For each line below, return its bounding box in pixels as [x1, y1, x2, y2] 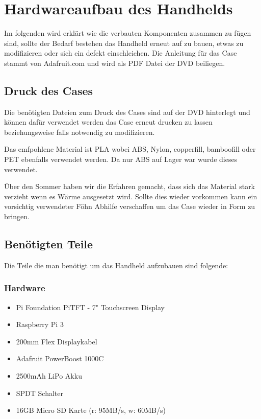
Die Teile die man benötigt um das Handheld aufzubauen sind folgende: [4, 260, 228, 270]
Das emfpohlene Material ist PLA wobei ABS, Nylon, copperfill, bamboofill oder [4, 144, 256, 154]
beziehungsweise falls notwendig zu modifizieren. [4, 126, 155, 137]
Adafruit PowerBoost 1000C [16, 353, 104, 364]
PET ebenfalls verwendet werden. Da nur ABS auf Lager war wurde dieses [4, 154, 238, 165]
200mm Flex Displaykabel [16, 336, 97, 346]
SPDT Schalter [16, 387, 64, 398]
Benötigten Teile [4, 236, 93, 252]
